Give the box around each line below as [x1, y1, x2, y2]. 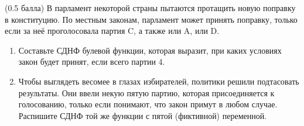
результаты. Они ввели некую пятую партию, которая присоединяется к [18, 86, 275, 99]
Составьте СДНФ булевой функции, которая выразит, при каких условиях [18, 44, 282, 56]
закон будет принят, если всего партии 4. [18, 55, 165, 68]
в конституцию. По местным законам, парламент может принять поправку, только [5, 13, 298, 25]
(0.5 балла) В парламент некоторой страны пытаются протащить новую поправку [5, 2, 296, 13]
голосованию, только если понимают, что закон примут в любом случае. [18, 98, 278, 110]
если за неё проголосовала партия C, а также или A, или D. [5, 24, 220, 37]
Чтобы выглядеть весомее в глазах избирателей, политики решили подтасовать [18, 75, 299, 87]
